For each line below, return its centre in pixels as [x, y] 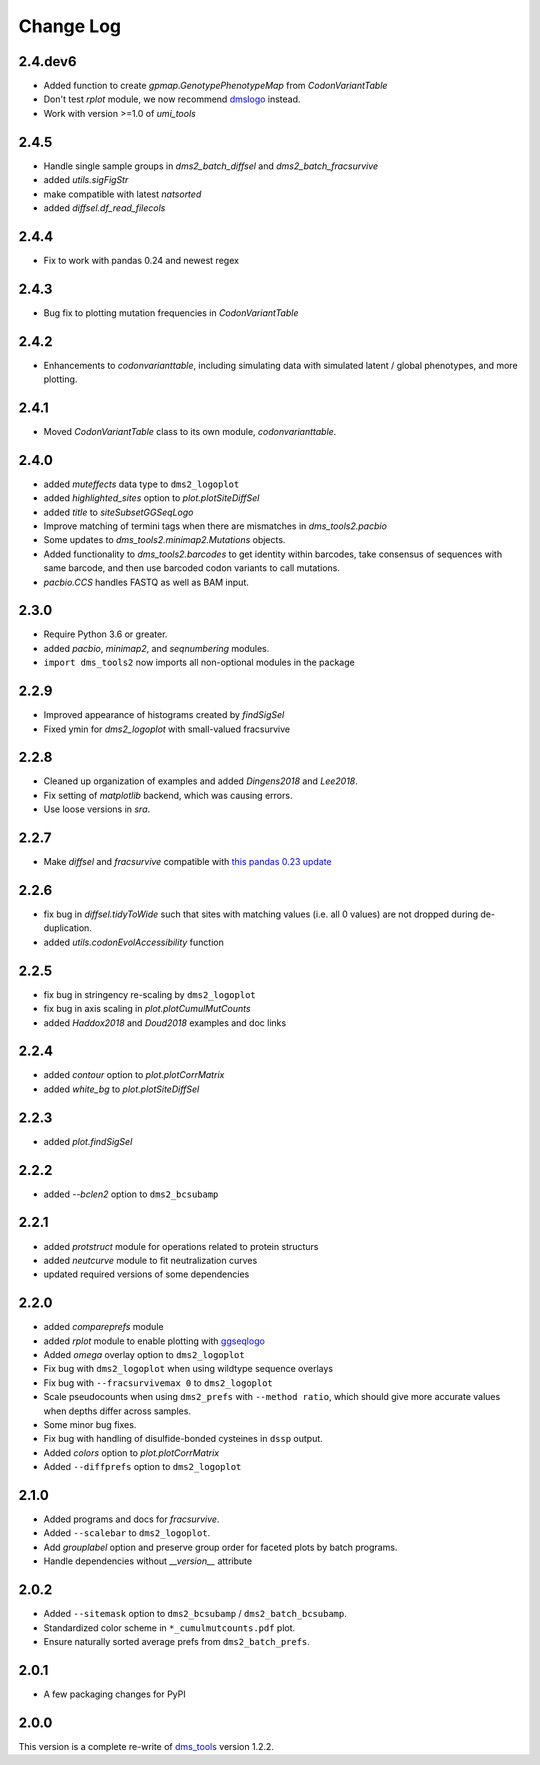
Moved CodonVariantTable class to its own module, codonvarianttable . [190, 431]
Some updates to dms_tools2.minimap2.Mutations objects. [164, 540]
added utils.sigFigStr [86, 180]
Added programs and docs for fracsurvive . [131, 1519]
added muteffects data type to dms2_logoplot [141, 484]
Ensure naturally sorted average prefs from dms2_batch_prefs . [176, 1641]
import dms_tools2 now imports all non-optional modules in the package [199, 662]
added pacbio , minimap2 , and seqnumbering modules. [156, 648]
